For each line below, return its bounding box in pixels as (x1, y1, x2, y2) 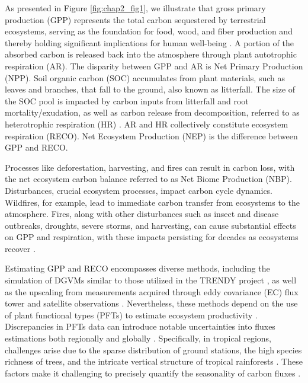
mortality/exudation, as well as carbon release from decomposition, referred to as (5, 106, 300, 119)
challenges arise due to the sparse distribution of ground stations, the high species (5, 343, 302, 356)
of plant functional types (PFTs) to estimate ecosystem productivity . (5, 308, 258, 321)
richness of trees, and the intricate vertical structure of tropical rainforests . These (5, 355, 303, 368)
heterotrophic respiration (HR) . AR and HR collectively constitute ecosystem (5, 117, 288, 130)
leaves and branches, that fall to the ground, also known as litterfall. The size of (5, 83, 296, 95)
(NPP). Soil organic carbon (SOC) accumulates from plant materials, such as (5, 71, 285, 84)
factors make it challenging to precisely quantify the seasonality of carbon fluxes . (5, 366, 301, 379)
